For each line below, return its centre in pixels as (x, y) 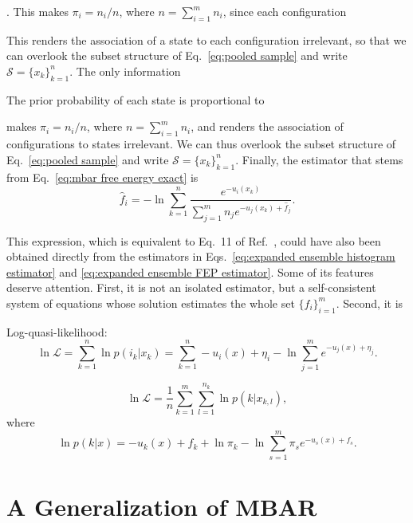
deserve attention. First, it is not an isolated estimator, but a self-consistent (191, 287)
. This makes (37, 11)
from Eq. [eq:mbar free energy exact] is (102, 177)
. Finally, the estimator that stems (319, 159)
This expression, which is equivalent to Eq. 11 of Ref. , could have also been (194, 240)
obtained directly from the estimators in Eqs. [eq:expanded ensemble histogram (201, 256)
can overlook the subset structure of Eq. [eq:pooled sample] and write (177, 55)
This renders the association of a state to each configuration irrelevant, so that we (206, 39)
